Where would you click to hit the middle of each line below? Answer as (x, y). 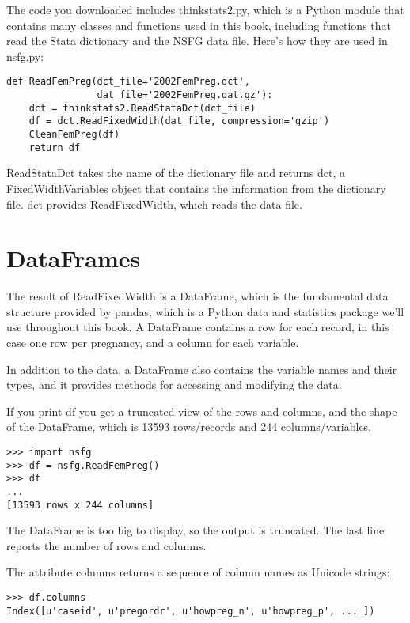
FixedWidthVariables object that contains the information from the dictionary (196, 188)
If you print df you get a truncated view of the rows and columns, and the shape (202, 411)
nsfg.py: (25, 56)
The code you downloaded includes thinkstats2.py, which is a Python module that (205, 9)
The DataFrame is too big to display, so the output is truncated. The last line (196, 530)
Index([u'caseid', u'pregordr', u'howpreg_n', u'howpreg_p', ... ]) (191, 611)
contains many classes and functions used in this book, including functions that (199, 25)
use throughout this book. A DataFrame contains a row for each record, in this (198, 327)
